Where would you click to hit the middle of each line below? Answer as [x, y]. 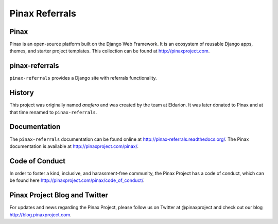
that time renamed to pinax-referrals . [53, 112]
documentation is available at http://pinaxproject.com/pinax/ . [74, 146]
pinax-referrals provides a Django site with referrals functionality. [83, 78]
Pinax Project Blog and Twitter [59, 195]
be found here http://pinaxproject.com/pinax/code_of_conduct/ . [77, 180]
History [22, 93]
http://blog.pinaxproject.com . [40, 214]
